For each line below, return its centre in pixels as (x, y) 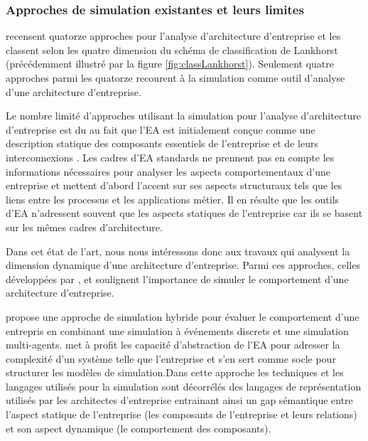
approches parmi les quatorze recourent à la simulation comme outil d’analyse (175, 78)
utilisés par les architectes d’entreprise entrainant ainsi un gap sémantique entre (179, 400)
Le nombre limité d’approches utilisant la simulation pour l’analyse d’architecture (184, 116)
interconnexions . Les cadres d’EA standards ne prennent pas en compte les (170, 157)
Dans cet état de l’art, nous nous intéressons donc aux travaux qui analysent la (178, 251)
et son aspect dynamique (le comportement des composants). (139, 428)
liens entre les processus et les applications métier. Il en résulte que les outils (173, 199)
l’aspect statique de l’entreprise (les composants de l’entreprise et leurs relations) (182, 414)
